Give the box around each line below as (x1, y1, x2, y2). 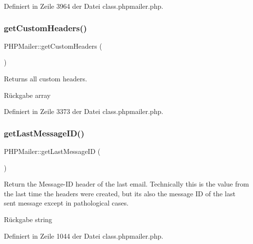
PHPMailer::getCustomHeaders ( (4, 40, 102, 51)
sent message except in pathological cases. (4, 198, 129, 208)
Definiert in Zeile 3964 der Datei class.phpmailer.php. (4, 1, 163, 11)
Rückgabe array (4, 90, 51, 100)
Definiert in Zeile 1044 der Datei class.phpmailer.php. (4, 230, 163, 241)
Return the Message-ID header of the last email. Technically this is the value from (4, 179, 249, 189)
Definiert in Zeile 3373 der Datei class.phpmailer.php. (4, 106, 163, 116)
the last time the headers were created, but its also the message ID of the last (4, 188, 235, 198)
